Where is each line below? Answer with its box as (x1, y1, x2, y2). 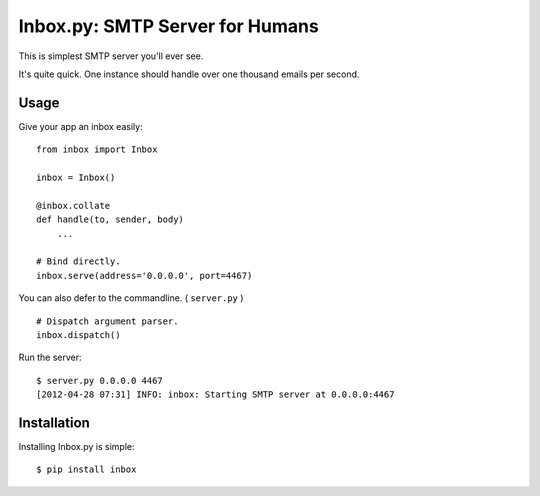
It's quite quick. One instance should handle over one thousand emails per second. (18, 68, 360, 80)
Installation (18, 414, 90, 431)
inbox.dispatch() (36, 329, 121, 340)
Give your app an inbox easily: (18, 120, 144, 132)
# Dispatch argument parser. (36, 315, 179, 327)
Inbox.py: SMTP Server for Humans (18, 15, 319, 37)
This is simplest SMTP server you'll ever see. (18, 50, 204, 62)
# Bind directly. (36, 256, 121, 267)
